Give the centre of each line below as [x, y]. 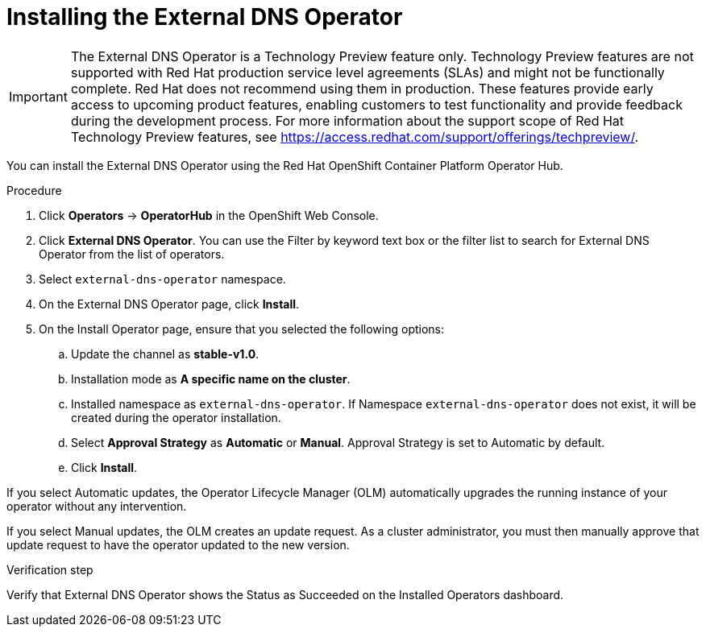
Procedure [34, 190]
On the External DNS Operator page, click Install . [169, 304]
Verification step [50, 569]
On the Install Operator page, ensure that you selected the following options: [242, 329]
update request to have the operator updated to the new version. [178, 544]
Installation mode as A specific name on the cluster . [211, 379]
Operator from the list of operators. [132, 254]
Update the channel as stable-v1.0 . [165, 354]
